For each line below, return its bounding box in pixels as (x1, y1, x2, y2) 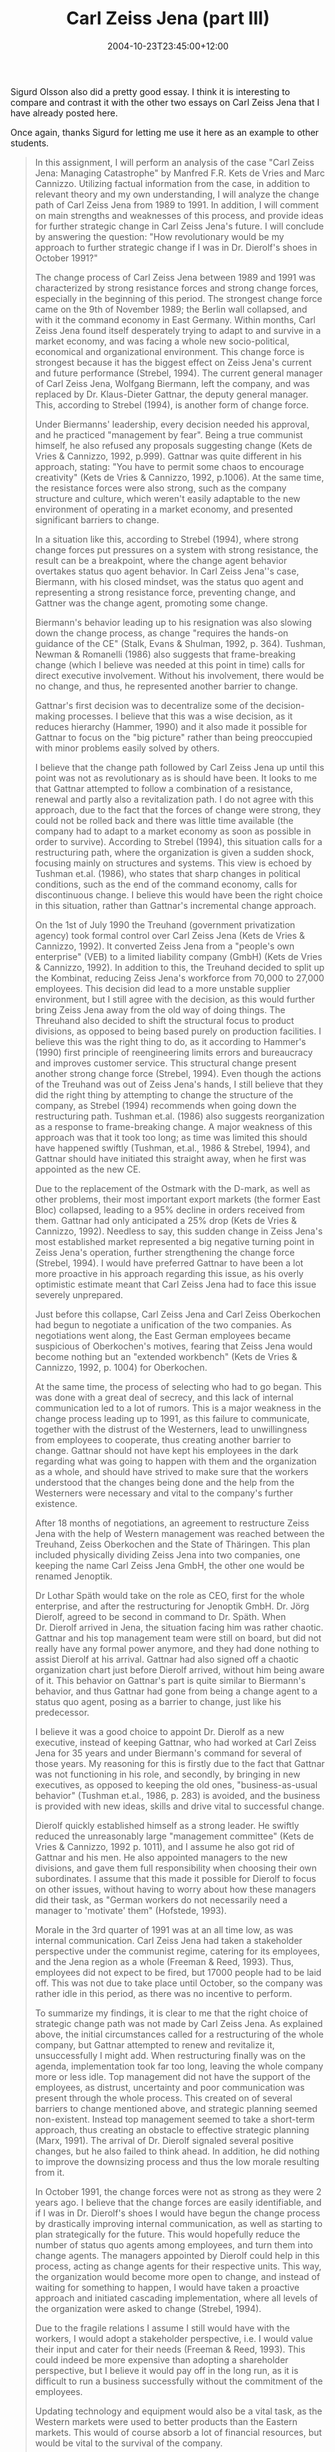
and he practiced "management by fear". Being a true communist (34, 428, 303, 441)
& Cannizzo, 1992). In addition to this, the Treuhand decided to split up (34, 961, 325, 973)
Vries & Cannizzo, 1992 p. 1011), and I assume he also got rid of (34, 1840, 295, 1852)
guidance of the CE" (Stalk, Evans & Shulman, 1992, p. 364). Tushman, (34, 637, 326, 649)
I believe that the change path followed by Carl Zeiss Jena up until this (34, 761, 325, 773)
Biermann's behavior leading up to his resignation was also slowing (34, 616, 313, 628)
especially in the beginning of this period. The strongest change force (34, 292, 323, 304)
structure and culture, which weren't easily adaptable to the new (34, 492, 301, 504)
